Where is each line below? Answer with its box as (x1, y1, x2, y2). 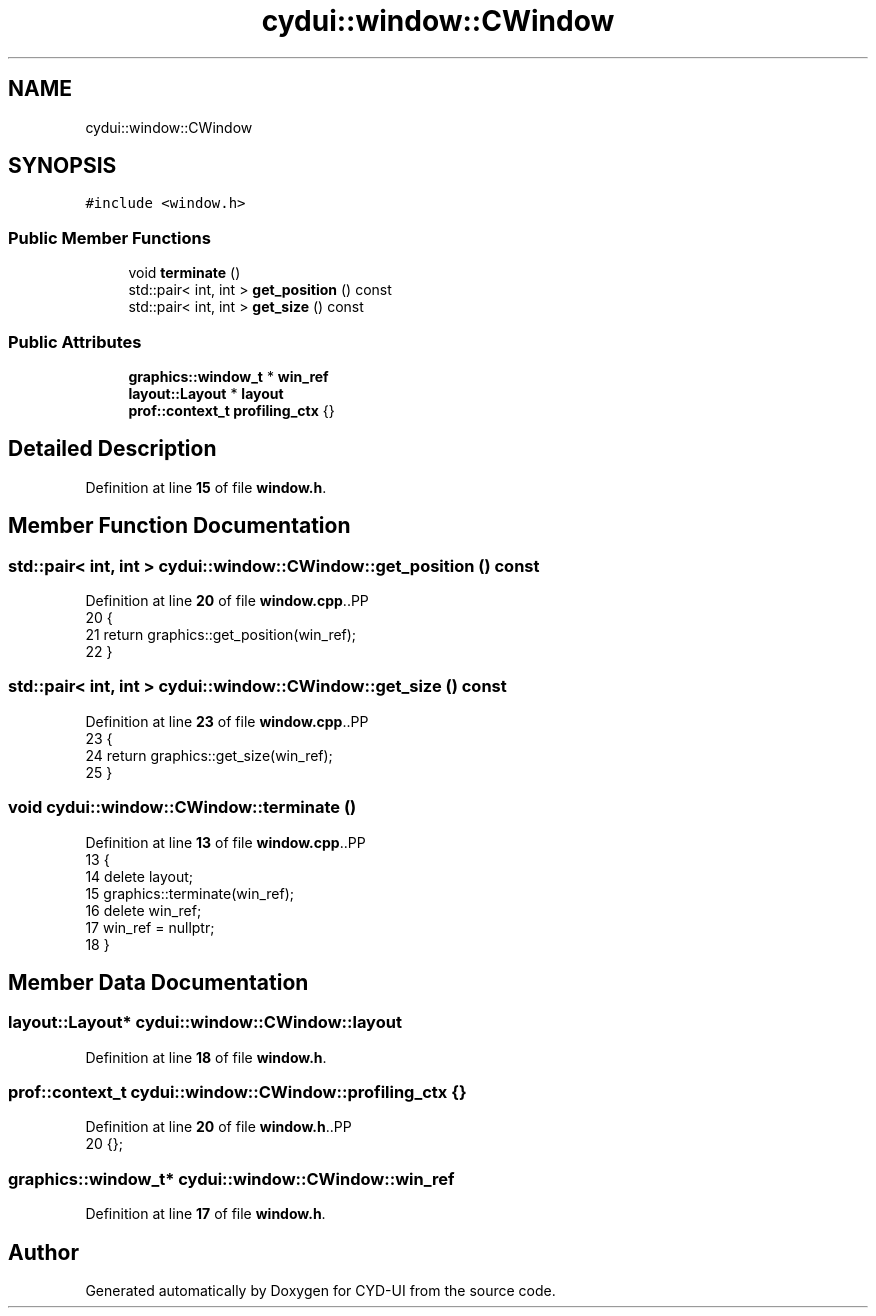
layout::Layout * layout (128, 384, 284, 402)
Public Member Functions (8, 227, 211, 248)
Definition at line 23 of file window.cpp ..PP (85, 712, 369, 730)
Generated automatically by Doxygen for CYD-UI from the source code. (85, 1282, 556, 1300)
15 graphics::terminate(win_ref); (85, 884, 295, 902)
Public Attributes (8, 331, 142, 352)
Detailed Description (8, 436, 217, 462)
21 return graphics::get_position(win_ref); (85, 626, 357, 643)
